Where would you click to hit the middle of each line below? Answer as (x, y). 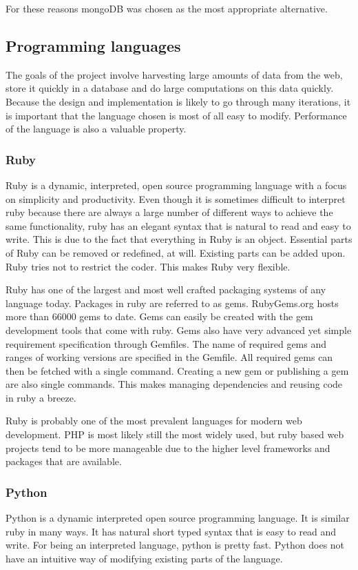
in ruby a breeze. (41, 397)
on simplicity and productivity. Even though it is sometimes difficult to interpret (176, 198)
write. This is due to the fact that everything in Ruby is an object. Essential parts (179, 239)
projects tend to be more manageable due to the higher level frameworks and (168, 448)
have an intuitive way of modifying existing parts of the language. (144, 558)
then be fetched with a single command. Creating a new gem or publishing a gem (177, 370)
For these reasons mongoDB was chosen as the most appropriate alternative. (167, 8)
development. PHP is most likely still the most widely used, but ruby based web (175, 434)
